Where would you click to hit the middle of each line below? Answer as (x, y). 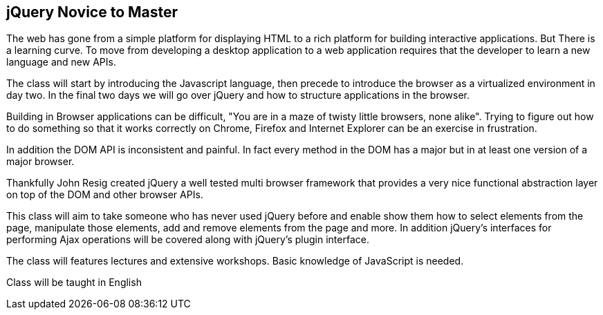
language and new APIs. (61, 62)
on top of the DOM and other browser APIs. (105, 195)
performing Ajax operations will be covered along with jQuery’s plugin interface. (188, 240)
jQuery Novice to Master (92, 12)
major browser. (40, 162)
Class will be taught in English (74, 283)
